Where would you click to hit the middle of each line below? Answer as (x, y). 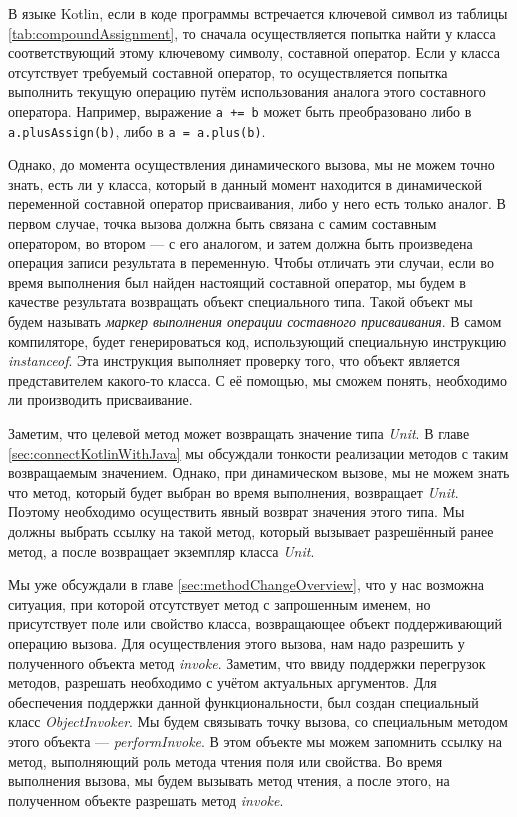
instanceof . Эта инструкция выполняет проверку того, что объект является (234, 360)
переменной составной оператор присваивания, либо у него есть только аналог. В (257, 203)
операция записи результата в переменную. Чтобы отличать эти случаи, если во (251, 262)
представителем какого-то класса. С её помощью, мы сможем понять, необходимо (257, 379)
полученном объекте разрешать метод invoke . (146, 799)
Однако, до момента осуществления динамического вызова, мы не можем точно (251, 164)
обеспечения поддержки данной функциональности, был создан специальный (243, 701)
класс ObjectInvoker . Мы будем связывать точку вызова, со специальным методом (258, 721)
